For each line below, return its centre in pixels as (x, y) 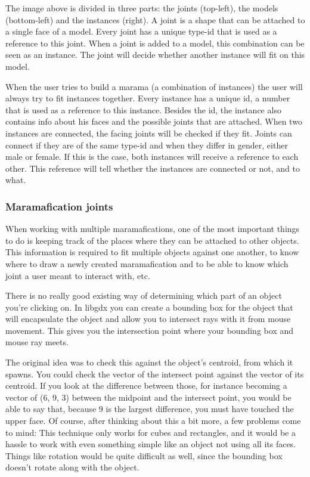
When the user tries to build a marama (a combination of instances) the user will (154, 86)
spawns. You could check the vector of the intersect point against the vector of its (155, 374)
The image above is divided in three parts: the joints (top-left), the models (142, 8)
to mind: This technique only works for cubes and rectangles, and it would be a (151, 432)
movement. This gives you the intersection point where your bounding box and (149, 330)
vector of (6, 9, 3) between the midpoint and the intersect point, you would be (148, 397)
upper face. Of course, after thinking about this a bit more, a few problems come (153, 421)
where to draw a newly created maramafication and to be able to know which (147, 263)
